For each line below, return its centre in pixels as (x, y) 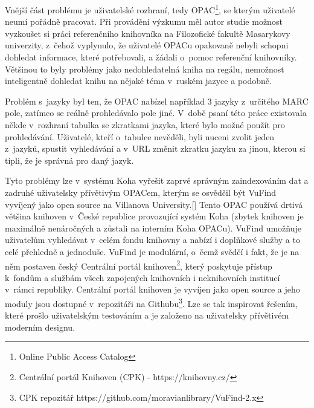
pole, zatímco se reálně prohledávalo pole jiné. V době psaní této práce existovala (156, 113)
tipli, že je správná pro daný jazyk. (69, 160)
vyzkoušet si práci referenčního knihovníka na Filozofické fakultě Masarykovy (148, 33)
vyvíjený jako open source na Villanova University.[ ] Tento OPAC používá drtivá (154, 204)
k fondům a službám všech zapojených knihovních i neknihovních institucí (143, 277)
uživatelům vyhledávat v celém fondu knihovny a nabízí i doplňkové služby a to (152, 240)
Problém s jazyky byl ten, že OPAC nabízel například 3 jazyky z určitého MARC (157, 101)
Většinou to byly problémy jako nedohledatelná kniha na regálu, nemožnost (145, 69)
